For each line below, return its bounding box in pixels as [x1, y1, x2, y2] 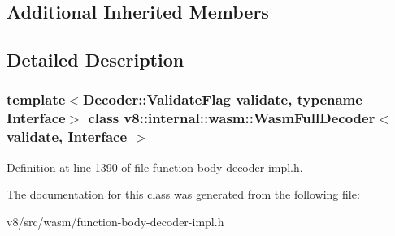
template [7, 89, 66, 109]
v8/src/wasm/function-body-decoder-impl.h [7, 212, 224, 230]
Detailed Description [7, 47, 184, 72]
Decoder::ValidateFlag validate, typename [82, 89, 362, 109]
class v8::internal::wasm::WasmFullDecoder [88, 108, 375, 128]
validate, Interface [7, 127, 128, 147]
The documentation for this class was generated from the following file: [7, 186, 360, 203]
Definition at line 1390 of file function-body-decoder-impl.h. [7, 158, 303, 175]
